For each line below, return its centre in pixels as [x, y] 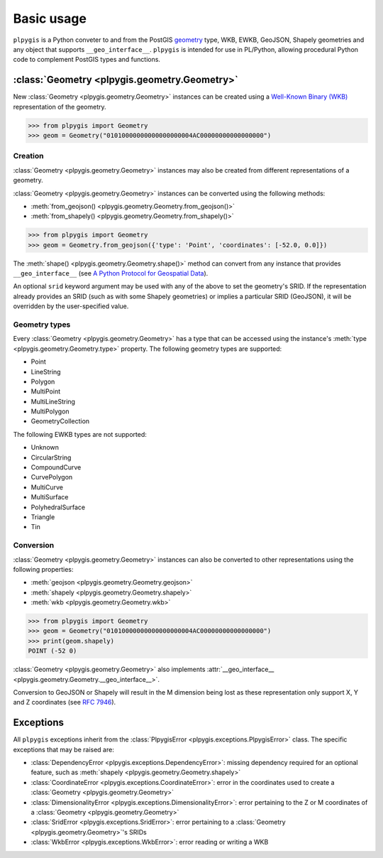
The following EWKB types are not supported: [80, 434]
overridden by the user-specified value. [71, 306]
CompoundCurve [56, 467]
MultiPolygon [50, 411]
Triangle [43, 517]
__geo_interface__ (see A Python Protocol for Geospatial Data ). [111, 273]
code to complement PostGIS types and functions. [87, 60]
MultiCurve [47, 487]
